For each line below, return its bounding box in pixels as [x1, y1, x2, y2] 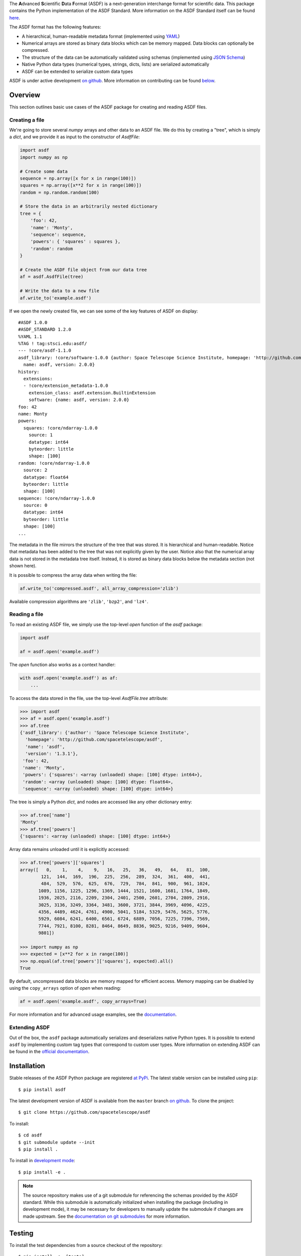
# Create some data [20, 168, 68, 174]
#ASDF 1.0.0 [18, 320, 48, 325]
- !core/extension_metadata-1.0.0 [23, 383, 108, 389]
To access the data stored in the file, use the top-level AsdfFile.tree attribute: [9, 695, 168, 701]
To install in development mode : [9, 1158, 75, 1164]
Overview [9, 90, 41, 99]
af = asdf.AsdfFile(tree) [20, 274, 84, 280]
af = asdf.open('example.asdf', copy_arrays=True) [20, 999, 147, 1004]
